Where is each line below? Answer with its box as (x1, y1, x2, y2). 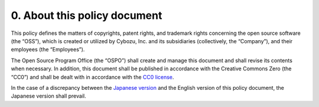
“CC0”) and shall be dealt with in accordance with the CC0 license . (11, 73, 174, 80)
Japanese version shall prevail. (11, 92, 86, 100)
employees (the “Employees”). (11, 46, 85, 53)
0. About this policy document (11, 9, 162, 22)
